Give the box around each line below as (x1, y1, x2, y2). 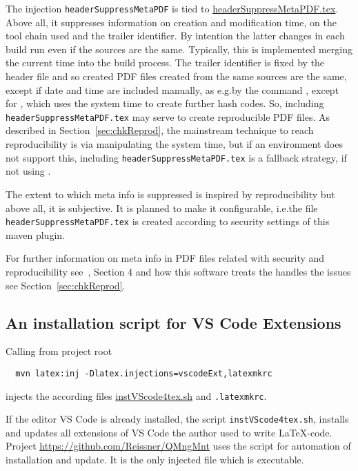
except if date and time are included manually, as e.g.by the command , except (6, 82, 339, 97)
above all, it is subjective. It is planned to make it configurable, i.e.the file (6, 200, 318, 215)
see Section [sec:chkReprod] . (6, 278, 126, 292)
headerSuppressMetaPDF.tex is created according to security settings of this (6, 214, 330, 229)
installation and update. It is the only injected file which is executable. (6, 452, 304, 467)
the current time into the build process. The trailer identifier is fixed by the (6, 55, 325, 70)
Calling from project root (6, 344, 112, 358)
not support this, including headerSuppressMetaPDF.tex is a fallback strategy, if (6, 150, 347, 164)
